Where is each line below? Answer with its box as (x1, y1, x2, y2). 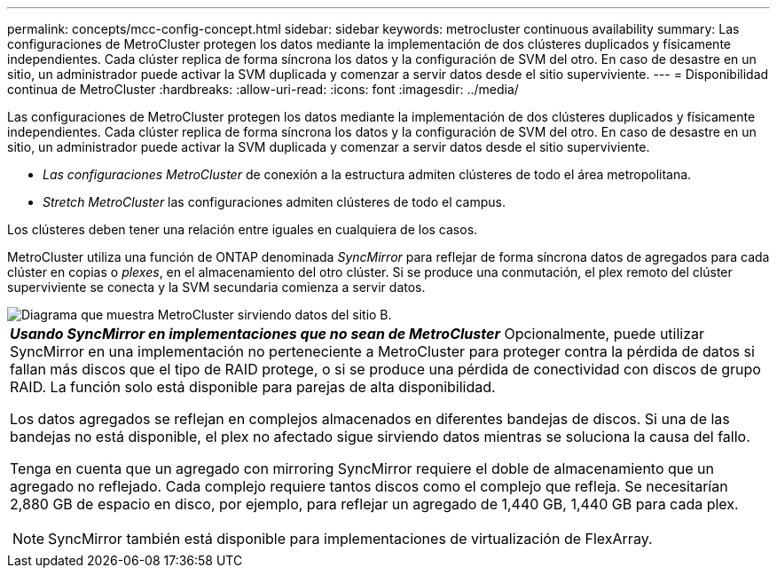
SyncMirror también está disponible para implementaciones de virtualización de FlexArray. (48, 530, 653, 547)
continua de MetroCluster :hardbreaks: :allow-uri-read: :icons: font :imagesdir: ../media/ (7, 82, 519, 97)
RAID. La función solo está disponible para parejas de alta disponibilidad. (10, 378, 496, 396)
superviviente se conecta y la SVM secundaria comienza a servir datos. (7, 280, 426, 295)
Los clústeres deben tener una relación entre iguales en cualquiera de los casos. (7, 222, 478, 237)
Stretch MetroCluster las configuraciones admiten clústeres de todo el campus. (43, 194, 506, 209)
